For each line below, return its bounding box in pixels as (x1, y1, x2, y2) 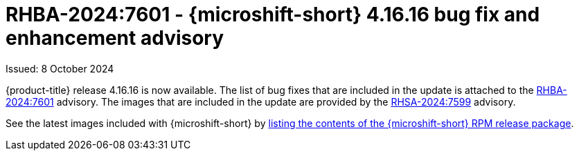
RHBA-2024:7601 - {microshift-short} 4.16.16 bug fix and (6, 3, 540, 26)
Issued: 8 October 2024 (6, 62, 114, 75)
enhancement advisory (6, 26, 224, 50)
